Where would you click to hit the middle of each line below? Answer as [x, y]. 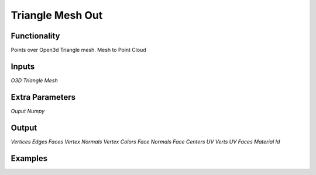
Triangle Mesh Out [57, 15]
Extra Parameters [43, 97]
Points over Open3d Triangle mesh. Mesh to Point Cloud [78, 50]
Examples [29, 158]
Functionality [35, 36]
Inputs [23, 66]
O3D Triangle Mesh [34, 80]
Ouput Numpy [28, 111]
